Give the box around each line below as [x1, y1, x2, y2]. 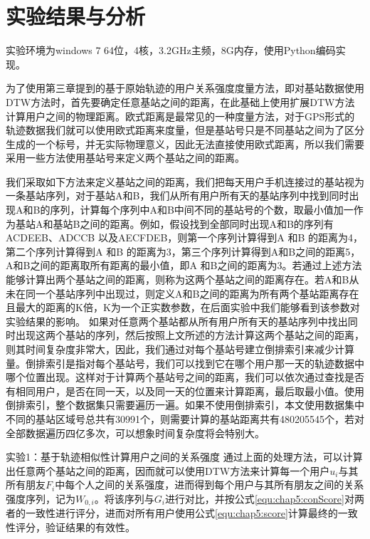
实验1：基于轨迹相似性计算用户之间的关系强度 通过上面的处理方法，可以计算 [6, 449, 363, 464]
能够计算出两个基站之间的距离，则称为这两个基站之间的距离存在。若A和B [6, 272, 349, 287]
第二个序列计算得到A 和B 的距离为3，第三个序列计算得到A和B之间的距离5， [6, 244, 361, 258]
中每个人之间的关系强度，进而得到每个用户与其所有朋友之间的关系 [55, 477, 364, 492]
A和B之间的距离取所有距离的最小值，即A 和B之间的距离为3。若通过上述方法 [6, 258, 362, 273]
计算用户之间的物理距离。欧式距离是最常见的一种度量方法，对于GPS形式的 [6, 108, 355, 123]
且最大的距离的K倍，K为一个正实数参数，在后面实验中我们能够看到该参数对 [6, 300, 360, 315]
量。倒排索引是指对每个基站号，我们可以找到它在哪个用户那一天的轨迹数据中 [6, 355, 364, 370]
